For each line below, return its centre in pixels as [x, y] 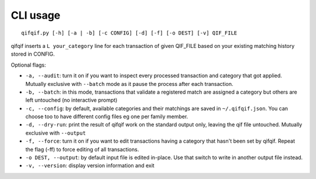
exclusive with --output [56, 133]
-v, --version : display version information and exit [90, 166]
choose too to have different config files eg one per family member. [107, 116]
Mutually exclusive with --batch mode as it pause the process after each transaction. [129, 84]
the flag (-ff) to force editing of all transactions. [82, 149]
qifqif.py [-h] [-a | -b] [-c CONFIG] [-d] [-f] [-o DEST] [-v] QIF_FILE [129, 33]
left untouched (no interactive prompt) [71, 100]
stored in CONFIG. [33, 54]
